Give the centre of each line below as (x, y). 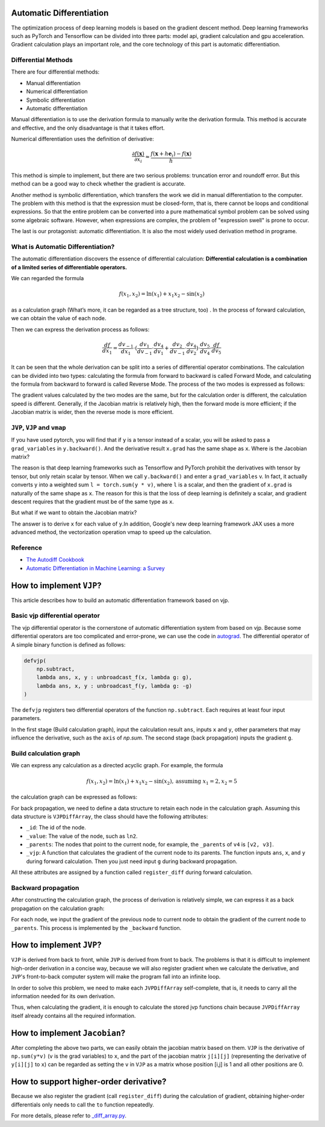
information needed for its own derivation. (63, 996)
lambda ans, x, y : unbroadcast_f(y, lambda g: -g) (114, 686)
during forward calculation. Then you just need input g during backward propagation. (132, 861)
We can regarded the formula (48, 278)
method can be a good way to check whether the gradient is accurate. (98, 184)
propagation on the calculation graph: (58, 908)
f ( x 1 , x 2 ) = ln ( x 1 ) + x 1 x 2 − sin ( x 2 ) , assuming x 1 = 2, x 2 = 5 (162, 782)
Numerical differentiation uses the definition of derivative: (82, 139)
